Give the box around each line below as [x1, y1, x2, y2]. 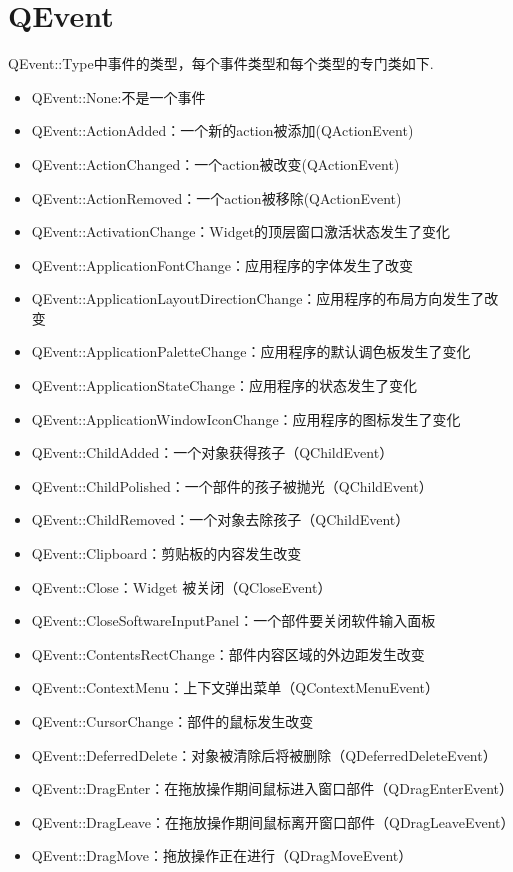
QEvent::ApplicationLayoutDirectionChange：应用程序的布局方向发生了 [31, 288, 485, 309]
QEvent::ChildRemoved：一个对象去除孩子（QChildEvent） [31, 509, 410, 530]
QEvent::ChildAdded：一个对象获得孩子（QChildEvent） [31, 442, 394, 463]
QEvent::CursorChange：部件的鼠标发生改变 [31, 711, 314, 731]
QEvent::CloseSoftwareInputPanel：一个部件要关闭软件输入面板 [31, 610, 436, 631]
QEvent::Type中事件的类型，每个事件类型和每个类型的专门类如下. [8, 53, 434, 74]
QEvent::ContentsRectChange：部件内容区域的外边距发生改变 [31, 643, 425, 664]
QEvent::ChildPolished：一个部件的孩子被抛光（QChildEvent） [31, 475, 433, 496]
